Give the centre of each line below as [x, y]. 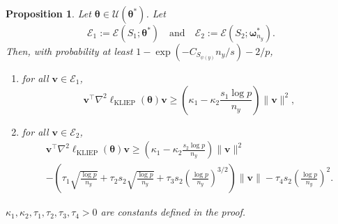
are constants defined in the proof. [173, 212]
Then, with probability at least [69, 51]
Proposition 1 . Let [48, 13]
